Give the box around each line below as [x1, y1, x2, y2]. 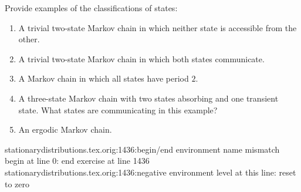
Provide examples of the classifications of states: [5, 2, 178, 14]
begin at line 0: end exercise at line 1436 [5, 154, 150, 167]
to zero [5, 177, 30, 190]
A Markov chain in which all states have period [18, 72, 189, 85]
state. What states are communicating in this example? [18, 103, 218, 116]
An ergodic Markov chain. [18, 123, 112, 136]
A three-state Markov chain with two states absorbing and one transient [18, 92, 279, 104]
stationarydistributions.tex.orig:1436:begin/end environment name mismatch [5, 143, 280, 155]
